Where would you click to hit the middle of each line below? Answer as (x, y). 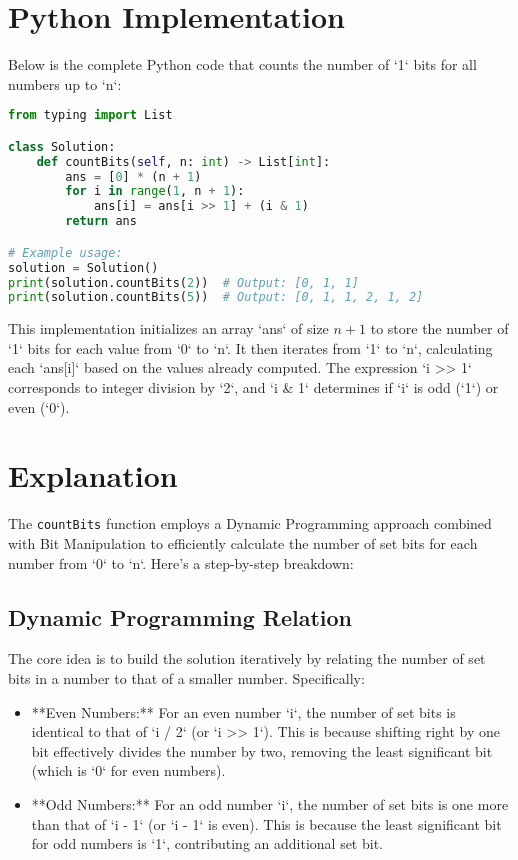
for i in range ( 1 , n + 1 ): (155, 191)
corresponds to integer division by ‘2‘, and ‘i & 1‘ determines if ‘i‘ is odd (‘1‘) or (253, 387)
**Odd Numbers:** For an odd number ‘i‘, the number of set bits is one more (270, 803)
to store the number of (439, 328)
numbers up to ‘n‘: (65, 83)
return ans (101, 221)
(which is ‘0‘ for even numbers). (128, 770)
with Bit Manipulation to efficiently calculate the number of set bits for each (243, 543)
